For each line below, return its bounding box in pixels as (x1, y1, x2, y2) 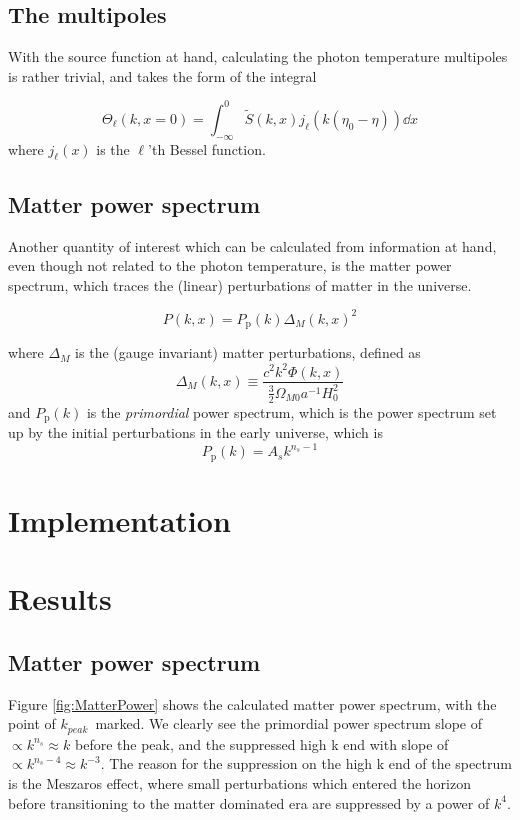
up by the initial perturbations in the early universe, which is (8, 422, 383, 443)
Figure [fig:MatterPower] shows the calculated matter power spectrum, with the (8, 693, 497, 714)
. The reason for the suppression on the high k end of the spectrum (100, 753, 512, 774)
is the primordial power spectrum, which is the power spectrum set (86, 401, 497, 422)
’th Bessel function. (148, 138, 266, 159)
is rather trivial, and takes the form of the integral (8, 65, 317, 86)
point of (8, 713, 56, 734)
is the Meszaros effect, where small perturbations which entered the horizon (8, 772, 471, 793)
